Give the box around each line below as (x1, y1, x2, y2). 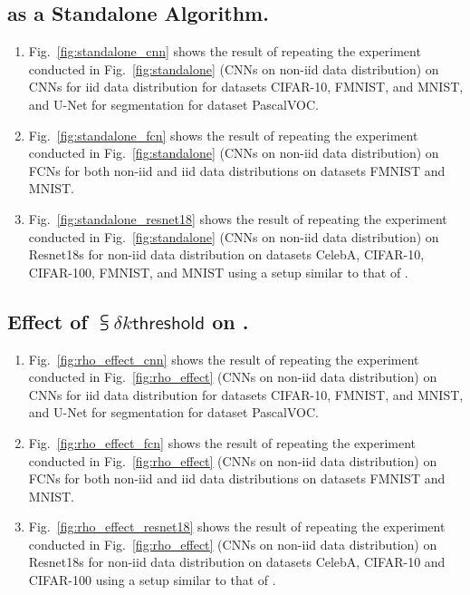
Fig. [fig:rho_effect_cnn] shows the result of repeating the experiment (28, 349, 419, 368)
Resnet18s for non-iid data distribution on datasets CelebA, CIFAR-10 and (28, 552, 446, 571)
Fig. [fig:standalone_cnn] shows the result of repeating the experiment (28, 42, 421, 61)
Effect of (7, 307, 88, 335)
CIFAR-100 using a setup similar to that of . (28, 571, 276, 590)
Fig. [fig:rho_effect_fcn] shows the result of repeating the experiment (28, 433, 417, 452)
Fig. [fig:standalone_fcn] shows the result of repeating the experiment (28, 125, 418, 144)
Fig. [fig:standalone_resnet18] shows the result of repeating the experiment (28, 209, 447, 228)
